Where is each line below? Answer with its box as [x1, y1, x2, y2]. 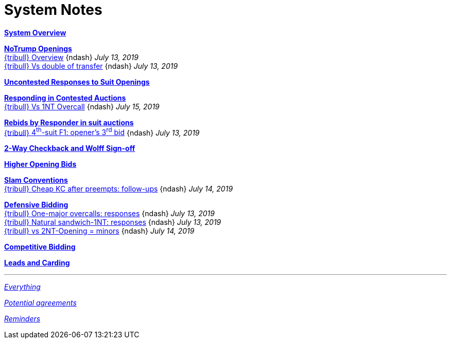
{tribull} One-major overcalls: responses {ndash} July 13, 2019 [4, 209, 215, 218]
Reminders [4, 314, 41, 323]
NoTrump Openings [4, 44, 72, 53]
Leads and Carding [4, 258, 70, 268]
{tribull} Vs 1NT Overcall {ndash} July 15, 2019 [4, 102, 160, 111]
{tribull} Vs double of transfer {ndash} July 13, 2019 [4, 61, 178, 70]
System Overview [4, 28, 66, 37]
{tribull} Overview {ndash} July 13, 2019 [4, 52, 138, 62]
